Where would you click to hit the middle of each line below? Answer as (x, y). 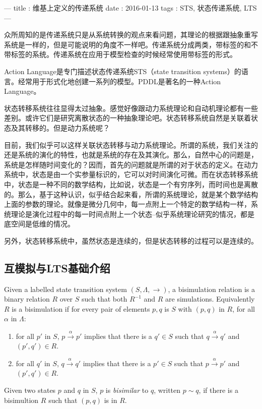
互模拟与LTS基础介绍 (57, 268)
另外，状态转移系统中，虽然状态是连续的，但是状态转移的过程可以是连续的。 (131, 240)
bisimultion (21, 400)
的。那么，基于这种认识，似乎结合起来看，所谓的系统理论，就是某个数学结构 (131, 194)
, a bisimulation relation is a (212, 289)
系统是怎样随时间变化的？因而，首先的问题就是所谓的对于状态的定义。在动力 (131, 164)
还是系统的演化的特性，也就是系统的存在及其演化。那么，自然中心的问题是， (131, 155)
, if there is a (218, 390)
